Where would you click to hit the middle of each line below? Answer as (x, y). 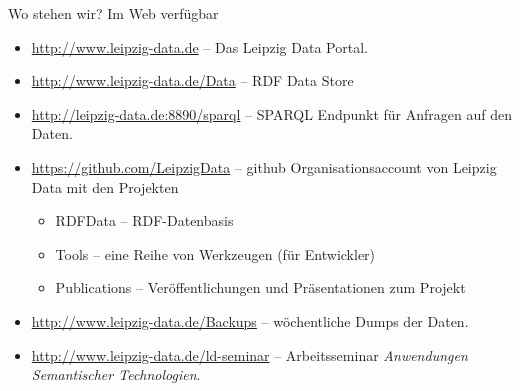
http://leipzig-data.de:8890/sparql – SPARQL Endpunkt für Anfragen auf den (272, 113)
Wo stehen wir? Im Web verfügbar (113, 13)
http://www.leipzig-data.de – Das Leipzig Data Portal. (199, 46)
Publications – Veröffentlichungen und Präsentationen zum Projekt (260, 287)
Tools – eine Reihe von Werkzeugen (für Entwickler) (215, 253)
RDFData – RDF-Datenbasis (144, 220)
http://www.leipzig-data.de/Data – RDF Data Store (192, 80)
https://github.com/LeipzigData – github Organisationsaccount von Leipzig (264, 166)
